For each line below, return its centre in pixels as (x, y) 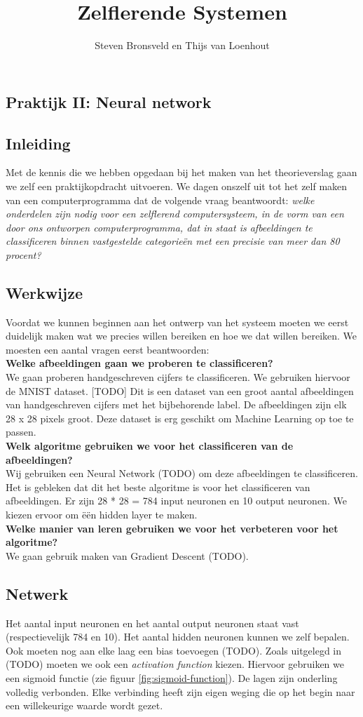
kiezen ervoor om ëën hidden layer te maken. (102, 514)
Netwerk (37, 593)
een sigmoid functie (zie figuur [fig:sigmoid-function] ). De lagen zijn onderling (172, 677)
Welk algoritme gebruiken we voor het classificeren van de (150, 446)
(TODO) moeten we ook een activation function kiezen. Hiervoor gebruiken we (175, 664)
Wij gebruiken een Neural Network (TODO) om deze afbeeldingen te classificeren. (182, 473)
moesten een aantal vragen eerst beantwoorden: (108, 349)
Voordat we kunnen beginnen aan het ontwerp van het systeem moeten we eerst (177, 322)
